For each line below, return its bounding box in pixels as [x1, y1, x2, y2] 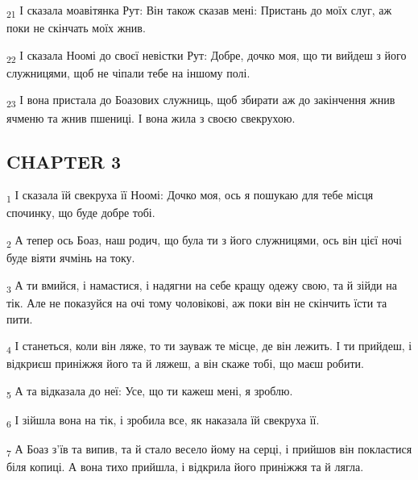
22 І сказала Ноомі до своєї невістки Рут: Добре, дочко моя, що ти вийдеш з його [6, 46, 407, 65]
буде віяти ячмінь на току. [6, 249, 135, 266]
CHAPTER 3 [6, 148, 122, 173]
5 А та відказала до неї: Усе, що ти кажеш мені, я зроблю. [6, 382, 293, 401]
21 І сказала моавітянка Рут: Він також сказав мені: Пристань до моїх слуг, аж [6, 2, 392, 20]
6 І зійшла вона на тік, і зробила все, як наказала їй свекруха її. [6, 411, 320, 430]
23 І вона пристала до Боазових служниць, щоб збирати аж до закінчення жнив [6, 91, 395, 111]
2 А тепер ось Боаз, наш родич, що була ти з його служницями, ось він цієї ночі [6, 232, 402, 250]
